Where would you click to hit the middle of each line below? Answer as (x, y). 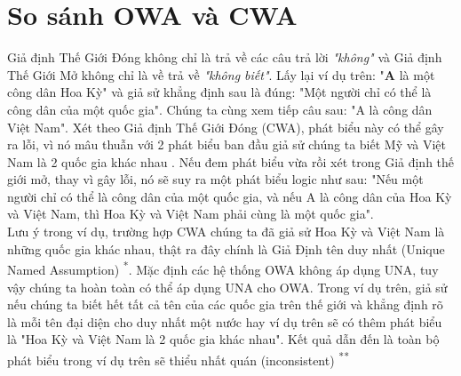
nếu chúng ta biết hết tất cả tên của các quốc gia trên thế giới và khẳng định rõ (225, 304)
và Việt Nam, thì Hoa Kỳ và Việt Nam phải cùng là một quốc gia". (191, 214)
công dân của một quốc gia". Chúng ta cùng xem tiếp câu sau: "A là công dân (220, 109)
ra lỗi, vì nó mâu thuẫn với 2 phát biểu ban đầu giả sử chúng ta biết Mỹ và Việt (227, 144)
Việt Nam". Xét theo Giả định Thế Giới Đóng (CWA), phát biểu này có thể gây (226, 127)
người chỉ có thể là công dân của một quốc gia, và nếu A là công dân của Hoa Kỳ (230, 196)
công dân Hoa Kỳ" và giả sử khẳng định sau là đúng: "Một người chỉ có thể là (219, 92)
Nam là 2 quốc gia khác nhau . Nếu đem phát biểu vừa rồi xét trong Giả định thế (231, 161)
